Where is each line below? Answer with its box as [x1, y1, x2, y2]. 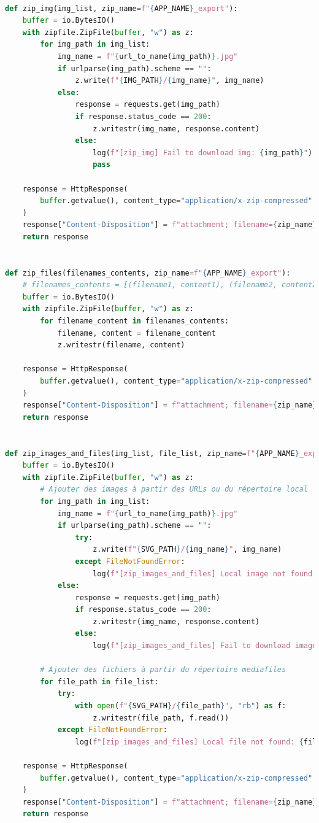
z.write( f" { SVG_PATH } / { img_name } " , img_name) [93, 545, 282, 554]
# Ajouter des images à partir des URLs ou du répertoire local [40, 485, 308, 494]
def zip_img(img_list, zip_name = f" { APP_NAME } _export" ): [5, 4, 238, 13]
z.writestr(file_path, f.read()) [93, 713, 229, 722]
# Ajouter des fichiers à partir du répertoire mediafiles [40, 665, 286, 674]
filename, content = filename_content [57, 328, 216, 338]
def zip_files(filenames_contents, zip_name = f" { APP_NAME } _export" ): [5, 268, 291, 277]
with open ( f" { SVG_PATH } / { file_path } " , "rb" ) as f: [75, 701, 286, 711]
